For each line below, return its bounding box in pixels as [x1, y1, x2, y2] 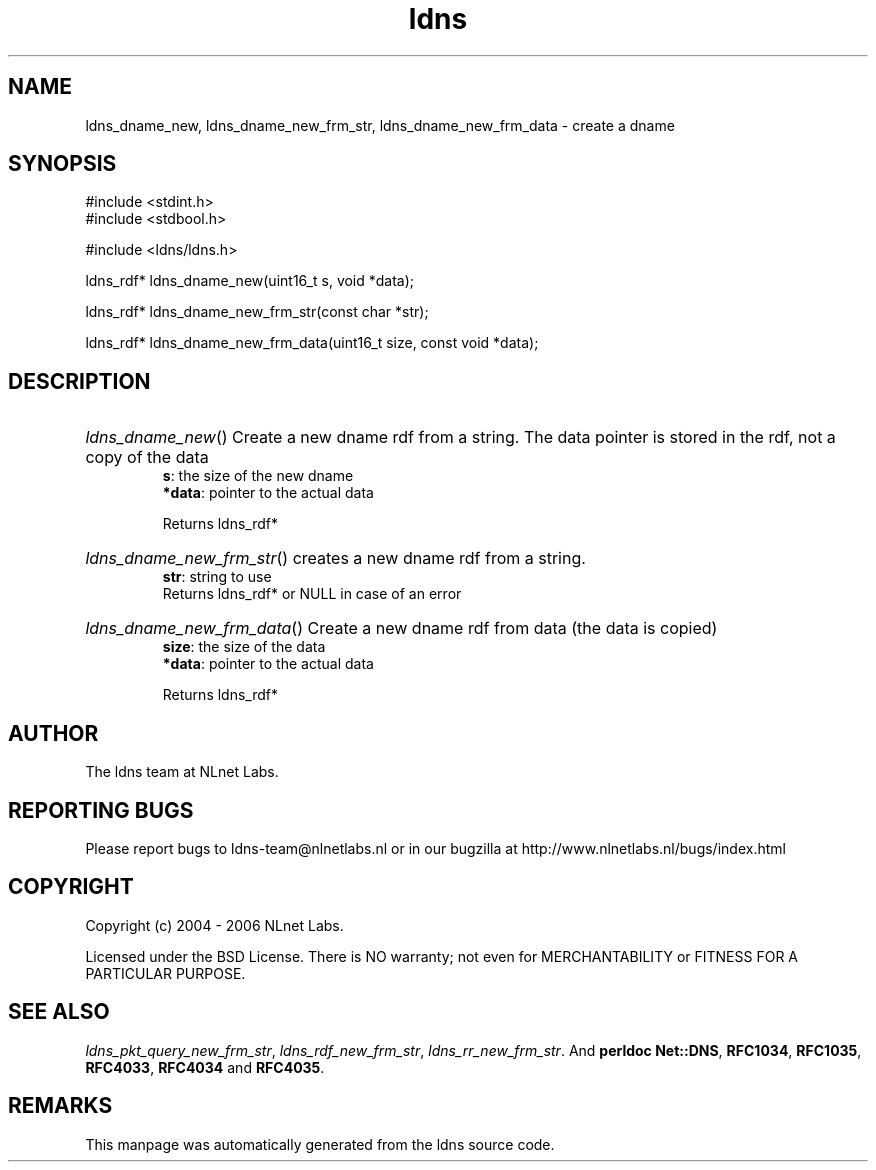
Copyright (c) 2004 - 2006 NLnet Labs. [85, 916, 344, 934]
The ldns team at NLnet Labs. [85, 763, 279, 781]
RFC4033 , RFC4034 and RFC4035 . [85, 1058, 325, 1076]
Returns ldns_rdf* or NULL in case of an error [162, 585, 462, 603]
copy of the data [85, 447, 209, 468]
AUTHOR [8, 720, 99, 746]
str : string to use [162, 568, 272, 586]
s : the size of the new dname [162, 467, 354, 485]
